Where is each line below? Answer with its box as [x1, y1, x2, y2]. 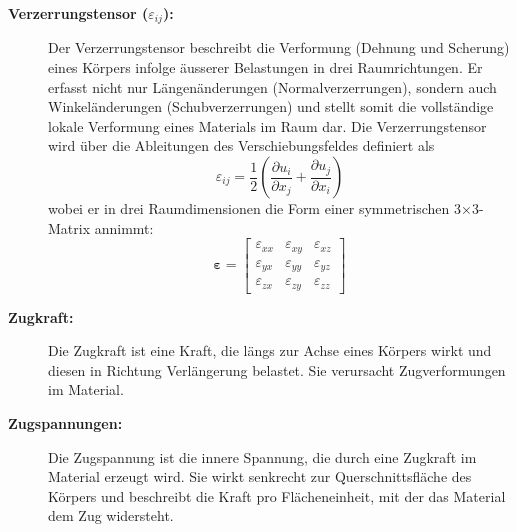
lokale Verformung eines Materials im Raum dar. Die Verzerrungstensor [48, 115, 487, 136]
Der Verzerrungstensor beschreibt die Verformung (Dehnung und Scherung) [48, 37, 510, 58]
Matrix [48, 217, 91, 238]
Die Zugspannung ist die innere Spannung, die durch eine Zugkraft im [48, 446, 477, 467]
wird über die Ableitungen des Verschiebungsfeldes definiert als [48, 135, 435, 156]
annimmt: [94, 217, 154, 238]
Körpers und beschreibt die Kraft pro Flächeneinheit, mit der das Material [48, 485, 506, 506]
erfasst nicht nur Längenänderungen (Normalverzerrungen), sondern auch [48, 76, 497, 97]
